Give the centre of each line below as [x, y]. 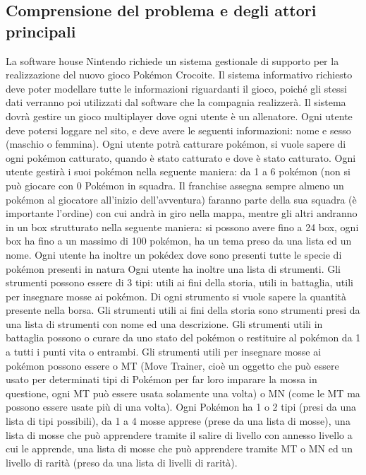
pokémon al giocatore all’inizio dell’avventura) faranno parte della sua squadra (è [181, 199]
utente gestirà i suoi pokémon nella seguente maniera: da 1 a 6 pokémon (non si [178, 171]
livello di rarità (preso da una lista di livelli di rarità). [122, 462]
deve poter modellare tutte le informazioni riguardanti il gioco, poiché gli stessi [176, 88]
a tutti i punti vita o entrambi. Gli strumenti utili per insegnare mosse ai [164, 352]
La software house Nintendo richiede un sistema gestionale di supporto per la [172, 60]
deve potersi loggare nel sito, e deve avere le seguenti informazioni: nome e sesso [178, 130]
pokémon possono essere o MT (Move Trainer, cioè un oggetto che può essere [172, 365]
